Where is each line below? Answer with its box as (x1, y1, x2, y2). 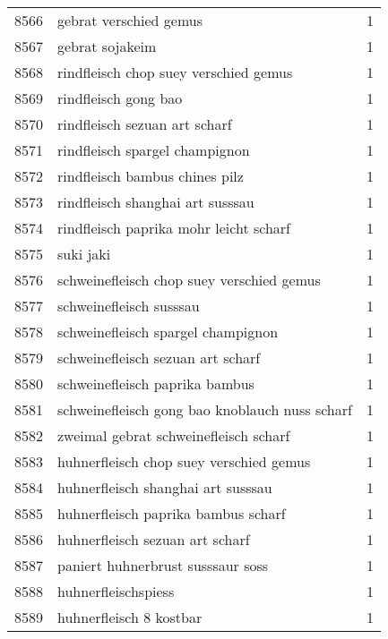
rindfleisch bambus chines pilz (57, 166, 244, 186)
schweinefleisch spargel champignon (57, 321, 279, 342)
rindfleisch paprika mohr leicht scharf (57, 217, 290, 238)
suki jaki (57, 243, 111, 264)
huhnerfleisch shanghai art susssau (57, 477, 272, 498)
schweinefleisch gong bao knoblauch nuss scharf (57, 399, 352, 420)
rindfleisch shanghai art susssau (57, 192, 254, 212)
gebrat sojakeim (57, 36, 157, 56)
